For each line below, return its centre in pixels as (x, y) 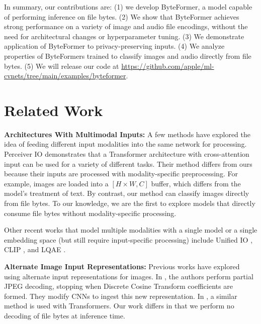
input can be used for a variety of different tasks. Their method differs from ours (128, 164)
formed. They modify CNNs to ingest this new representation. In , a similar (121, 296)
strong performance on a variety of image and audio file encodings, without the (126, 26)
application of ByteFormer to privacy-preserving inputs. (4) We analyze (114, 46)
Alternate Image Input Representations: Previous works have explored (122, 266)
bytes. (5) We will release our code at (62, 66)
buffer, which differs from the (196, 183)
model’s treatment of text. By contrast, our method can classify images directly (127, 193)
